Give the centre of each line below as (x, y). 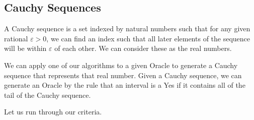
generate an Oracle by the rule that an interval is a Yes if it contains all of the (125, 85)
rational (16, 38)
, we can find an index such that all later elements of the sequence (148, 38)
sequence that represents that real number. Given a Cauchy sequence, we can (123, 75)
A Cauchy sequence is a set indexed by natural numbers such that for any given (127, 28)
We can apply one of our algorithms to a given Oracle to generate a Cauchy (121, 65)
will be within (25, 48)
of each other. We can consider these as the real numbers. (143, 48)
